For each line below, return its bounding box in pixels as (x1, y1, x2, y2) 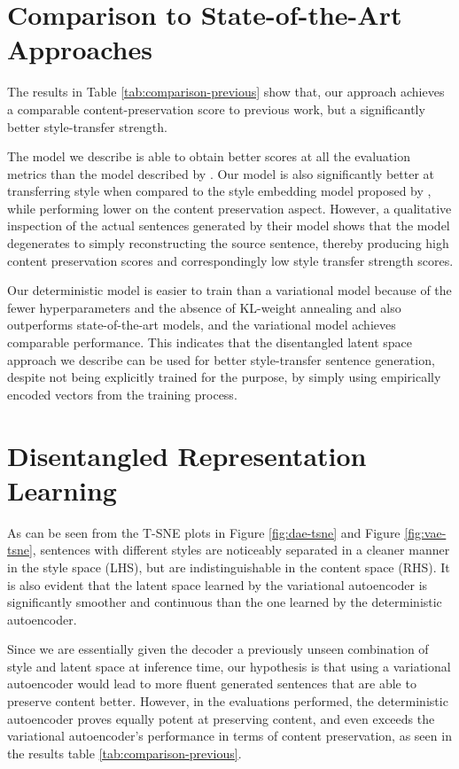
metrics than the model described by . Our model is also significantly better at (7, 164, 434, 183)
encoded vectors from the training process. (7, 384, 237, 403)
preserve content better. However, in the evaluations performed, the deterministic (7, 692, 448, 711)
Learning (7, 471, 117, 508)
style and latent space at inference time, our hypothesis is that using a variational (7, 656, 451, 675)
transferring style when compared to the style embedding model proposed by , (7, 182, 432, 200)
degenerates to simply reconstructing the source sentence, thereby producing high (7, 234, 449, 252)
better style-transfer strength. (7, 117, 167, 136)
